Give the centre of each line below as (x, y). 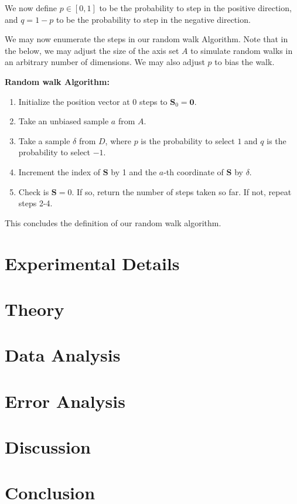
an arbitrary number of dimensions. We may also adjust (105, 62)
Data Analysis (63, 355)
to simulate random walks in (242, 50)
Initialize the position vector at (74, 101)
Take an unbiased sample (64, 121)
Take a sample (44, 140)
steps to (153, 101)
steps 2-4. (35, 203)
